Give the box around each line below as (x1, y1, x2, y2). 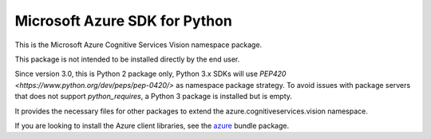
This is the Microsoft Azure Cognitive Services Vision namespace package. (14, 40, 263, 50)
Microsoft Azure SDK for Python (14, 12, 233, 30)
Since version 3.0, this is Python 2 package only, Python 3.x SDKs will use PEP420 (14, 69, 287, 79)
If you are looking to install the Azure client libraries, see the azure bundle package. (14, 121, 290, 130)
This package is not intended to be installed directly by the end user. (14, 54, 240, 64)
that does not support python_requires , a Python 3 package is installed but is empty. (14, 92, 293, 101)
